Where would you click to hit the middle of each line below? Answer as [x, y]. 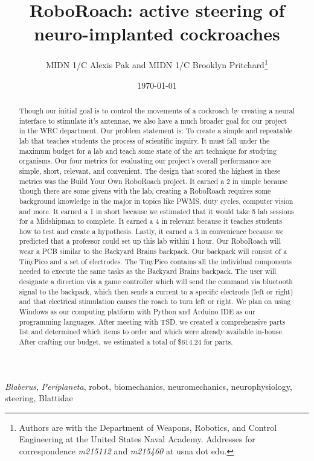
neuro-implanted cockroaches [157, 33]
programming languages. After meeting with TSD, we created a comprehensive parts [152, 321]
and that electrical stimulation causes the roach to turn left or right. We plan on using [155, 301]
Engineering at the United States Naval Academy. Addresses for [137, 439]
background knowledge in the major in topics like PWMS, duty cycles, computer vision [156, 201]
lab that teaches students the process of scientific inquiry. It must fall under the [144, 140]
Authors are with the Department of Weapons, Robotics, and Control [148, 427]
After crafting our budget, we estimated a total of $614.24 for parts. [126, 342]
